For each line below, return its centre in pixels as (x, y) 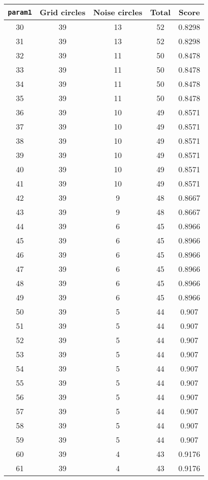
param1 (20, 12)
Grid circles (63, 12)
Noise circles (118, 12)
